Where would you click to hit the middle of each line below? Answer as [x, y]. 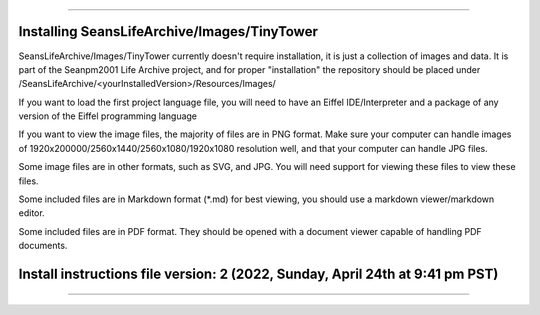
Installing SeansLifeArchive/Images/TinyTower [168, 31]
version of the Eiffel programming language [108, 116]
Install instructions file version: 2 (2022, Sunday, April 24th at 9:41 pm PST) [258, 274]
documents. [43, 246]
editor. [31, 213]
